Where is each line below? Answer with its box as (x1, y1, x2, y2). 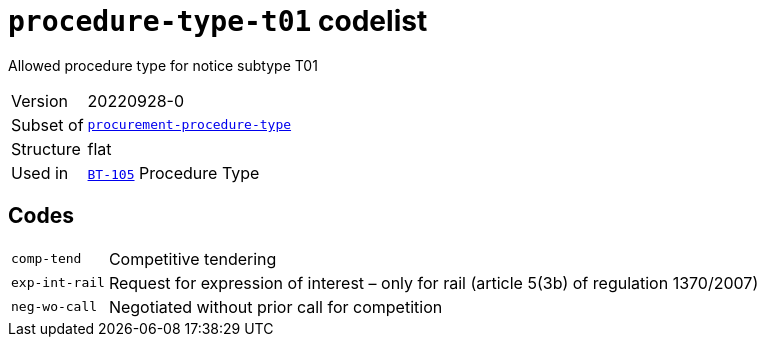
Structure (11, 138, 81, 159)
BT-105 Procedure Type (87, 162, 260, 183)
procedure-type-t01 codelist (8, 4, 428, 38)
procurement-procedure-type (87, 117, 292, 133)
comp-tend (11, 251, 82, 267)
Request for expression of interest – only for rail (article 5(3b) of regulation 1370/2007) (108, 272, 759, 293)
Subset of (11, 114, 84, 135)
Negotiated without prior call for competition (108, 296, 443, 317)
